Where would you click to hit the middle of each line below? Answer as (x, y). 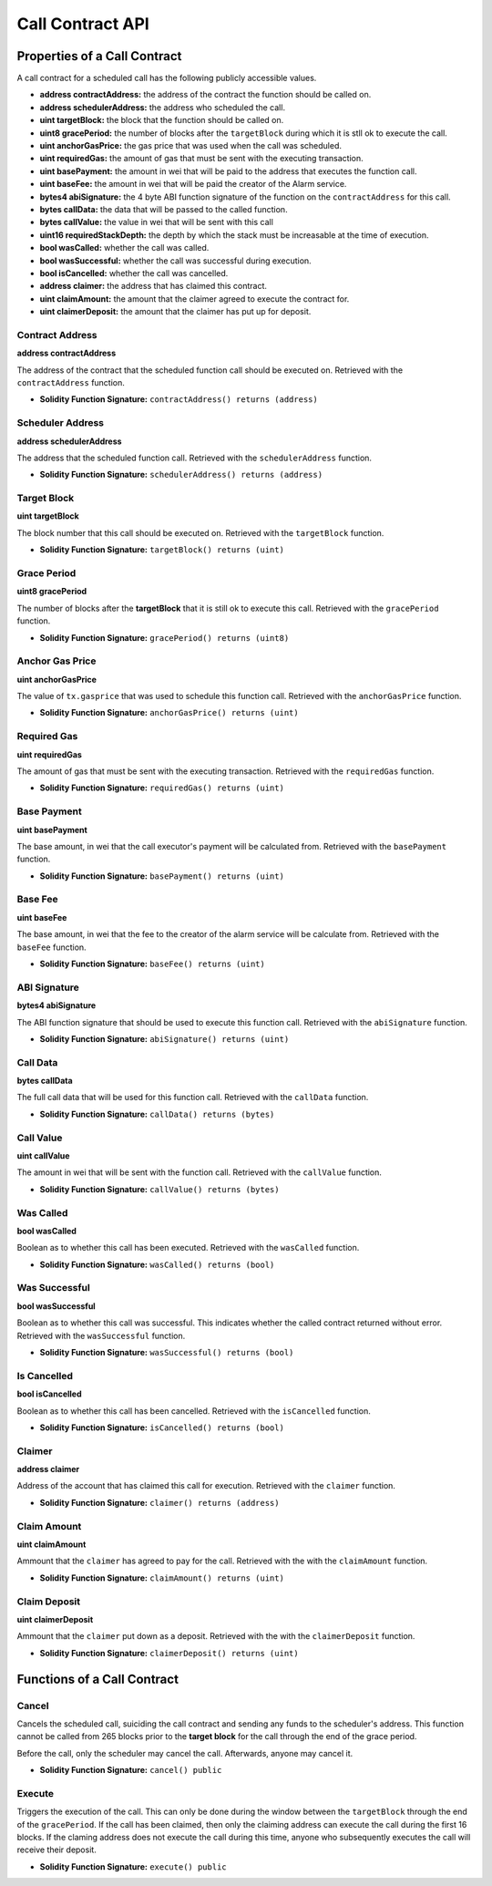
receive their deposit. (57, 1850)
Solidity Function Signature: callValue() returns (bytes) (159, 1189)
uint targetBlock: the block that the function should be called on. (162, 120)
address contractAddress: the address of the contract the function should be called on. (205, 95)
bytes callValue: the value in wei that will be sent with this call (156, 222)
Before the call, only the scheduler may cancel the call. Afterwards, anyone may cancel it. (185, 1753)
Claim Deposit (49, 1602)
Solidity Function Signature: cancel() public (131, 1770)
